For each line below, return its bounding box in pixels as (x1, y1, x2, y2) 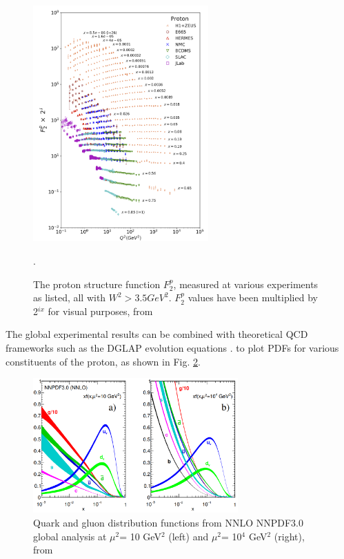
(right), (274, 529, 305, 543)
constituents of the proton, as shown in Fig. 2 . (6, 354, 201, 368)
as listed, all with (33, 290, 106, 305)
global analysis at (33, 529, 107, 543)
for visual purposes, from (48, 303, 153, 318)
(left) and (168, 529, 209, 543)
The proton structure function (33, 276, 161, 291)
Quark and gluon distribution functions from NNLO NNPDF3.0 (33, 515, 303, 530)
